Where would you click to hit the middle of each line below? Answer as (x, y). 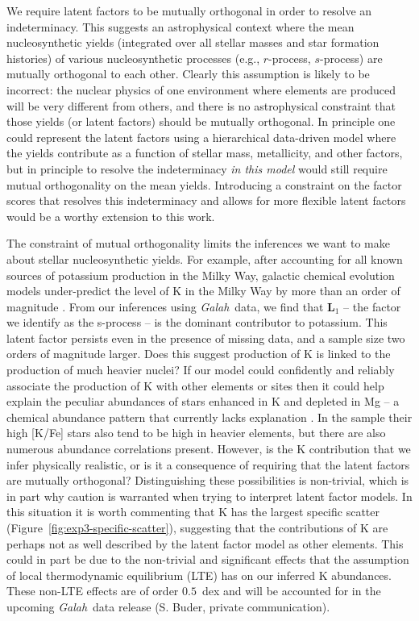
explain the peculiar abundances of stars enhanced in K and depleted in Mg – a (203, 401)
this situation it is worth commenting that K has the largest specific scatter (193, 512)
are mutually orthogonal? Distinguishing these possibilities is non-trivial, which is (208, 480)
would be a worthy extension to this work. (111, 216)
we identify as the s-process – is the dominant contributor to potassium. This (197, 322)
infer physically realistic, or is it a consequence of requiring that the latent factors (208, 464)
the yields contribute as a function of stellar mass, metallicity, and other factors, (205, 153)
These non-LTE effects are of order (93, 591)
